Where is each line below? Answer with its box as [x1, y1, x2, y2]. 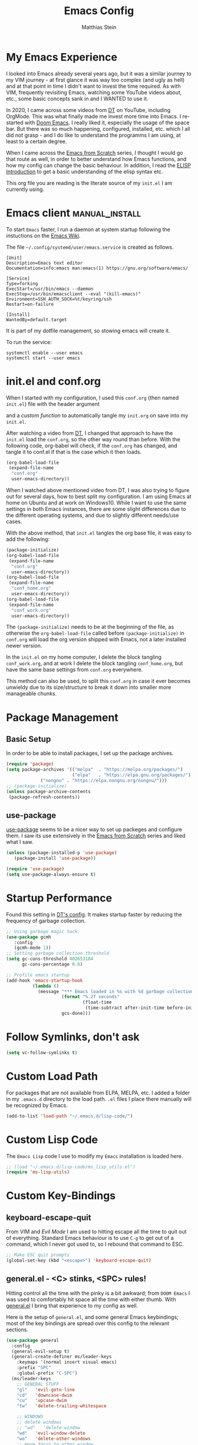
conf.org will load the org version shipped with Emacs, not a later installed [6, 636, 186, 643]
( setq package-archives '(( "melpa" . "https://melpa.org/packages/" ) [6, 767, 183, 773]
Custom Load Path [6, 1070, 98, 1083]
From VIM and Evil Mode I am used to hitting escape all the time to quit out [6, 1228, 187, 1235]
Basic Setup [6, 734, 51, 744]
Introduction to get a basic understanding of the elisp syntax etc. [6, 168, 163, 175]
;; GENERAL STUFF [16, 1381, 60, 1387]
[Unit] [6, 255, 22, 260]
